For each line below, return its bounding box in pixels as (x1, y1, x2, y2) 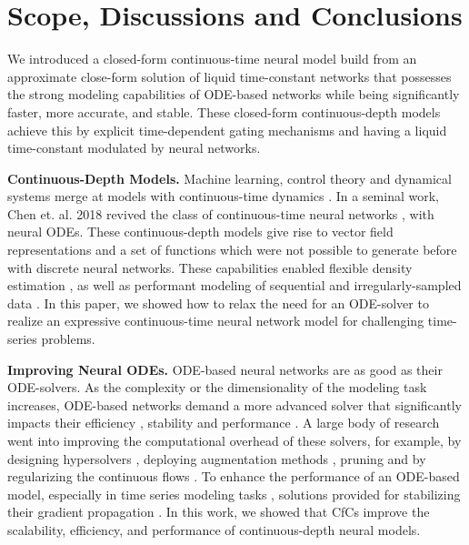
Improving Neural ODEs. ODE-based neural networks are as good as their (7, 359, 443, 378)
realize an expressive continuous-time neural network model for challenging (7, 311, 424, 330)
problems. (41, 329, 95, 348)
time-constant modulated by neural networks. (7, 138, 261, 157)
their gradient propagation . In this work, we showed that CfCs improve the (7, 502, 430, 521)
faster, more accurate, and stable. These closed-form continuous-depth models (7, 102, 441, 121)
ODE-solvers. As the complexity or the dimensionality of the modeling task (7, 378, 427, 397)
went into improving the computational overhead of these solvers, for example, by (7, 431, 462, 449)
